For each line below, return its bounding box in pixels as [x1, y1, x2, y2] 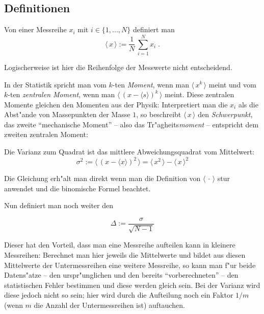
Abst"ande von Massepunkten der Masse [4, 109, 130, 120]
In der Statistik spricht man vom [4, 79, 107, 89]
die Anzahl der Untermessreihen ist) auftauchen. [34, 299, 185, 310]
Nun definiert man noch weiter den [4, 200, 113, 211]
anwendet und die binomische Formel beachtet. [4, 183, 151, 193]
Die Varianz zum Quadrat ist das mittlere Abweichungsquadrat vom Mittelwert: [4, 146, 255, 157]
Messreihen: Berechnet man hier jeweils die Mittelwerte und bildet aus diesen [4, 250, 246, 260]
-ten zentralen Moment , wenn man [8, 89, 115, 100]
